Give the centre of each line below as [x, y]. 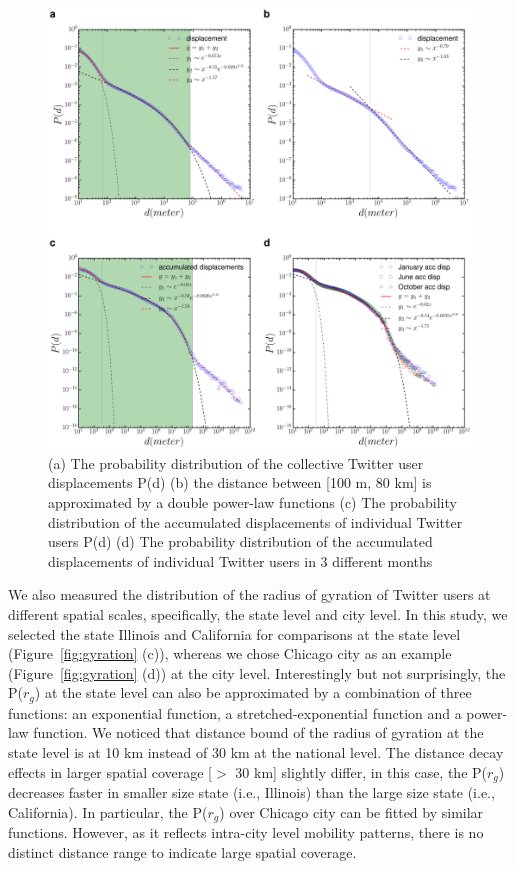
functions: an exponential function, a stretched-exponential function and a [235, 712]
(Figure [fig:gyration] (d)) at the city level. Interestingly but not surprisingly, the [257, 672]
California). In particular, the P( [108, 811]
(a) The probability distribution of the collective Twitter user [236, 462]
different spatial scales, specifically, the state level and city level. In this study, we [258, 613]
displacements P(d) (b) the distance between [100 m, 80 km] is [240, 482]
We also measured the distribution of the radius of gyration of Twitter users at [249, 594]
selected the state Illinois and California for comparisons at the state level [234, 633]
